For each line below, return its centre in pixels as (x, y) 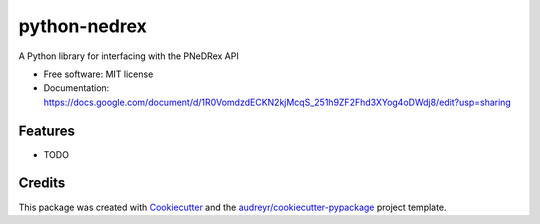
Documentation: (76, 88)
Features (46, 130)
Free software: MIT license (98, 74)
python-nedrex (82, 26)
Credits (42, 183)
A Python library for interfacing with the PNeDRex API (128, 56)
